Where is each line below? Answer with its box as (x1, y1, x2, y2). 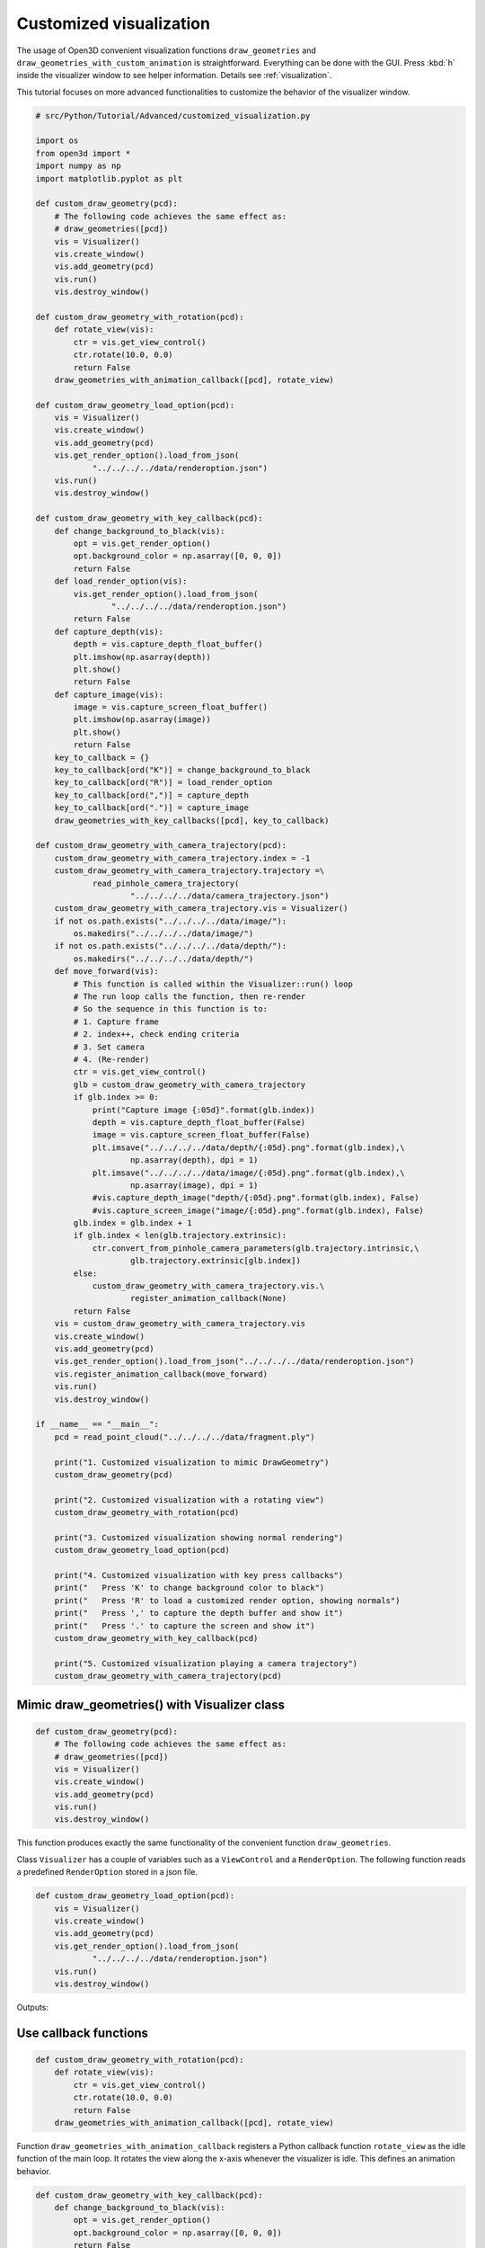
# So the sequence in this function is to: (73, 1004, 269, 1014)
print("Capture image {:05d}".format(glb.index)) (92, 1104, 315, 1115)
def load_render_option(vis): (54, 576, 188, 586)
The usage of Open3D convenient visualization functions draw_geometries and (16, 45, 316, 56)
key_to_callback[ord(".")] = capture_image (54, 803, 249, 813)
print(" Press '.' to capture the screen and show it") (54, 1620, 315, 1631)
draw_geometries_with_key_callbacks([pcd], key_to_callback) (54, 815, 330, 825)
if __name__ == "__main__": (35, 1419, 159, 1430)
